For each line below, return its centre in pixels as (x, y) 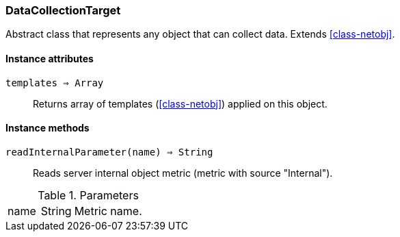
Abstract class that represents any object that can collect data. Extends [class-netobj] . (200, 34)
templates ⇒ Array (55, 83)
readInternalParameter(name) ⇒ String (109, 152)
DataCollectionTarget (63, 10)
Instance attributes (50, 58)
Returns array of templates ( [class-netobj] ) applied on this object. (180, 103)
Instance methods (48, 128)
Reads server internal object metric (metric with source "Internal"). (183, 173)
